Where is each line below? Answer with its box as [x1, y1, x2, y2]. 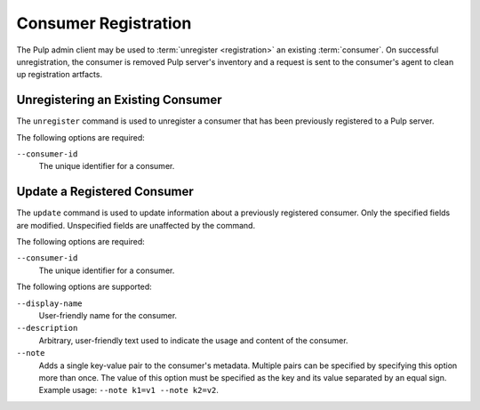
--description [16, 323, 78, 334]
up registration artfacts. [16, 69, 102, 80]
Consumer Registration [16, 13, 192, 33]
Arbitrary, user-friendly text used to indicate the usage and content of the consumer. [38, 334, 348, 346]
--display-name [16, 298, 84, 309]
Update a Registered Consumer [16, 184, 195, 199]
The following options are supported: [16, 281, 152, 293]
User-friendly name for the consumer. [38, 310, 178, 321]
